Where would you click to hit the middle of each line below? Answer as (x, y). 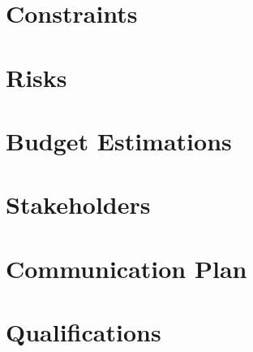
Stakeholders (78, 204)
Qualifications (84, 332)
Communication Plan (126, 268)
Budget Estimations (119, 140)
